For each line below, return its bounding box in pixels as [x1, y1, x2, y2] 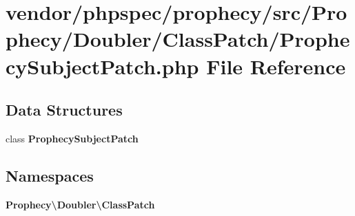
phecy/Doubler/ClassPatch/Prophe [6, 25, 350, 53]
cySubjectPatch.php [6, 52, 199, 80]
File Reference [206, 52, 346, 80]
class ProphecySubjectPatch [6, 131, 139, 145]
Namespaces [6, 164, 94, 186]
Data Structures [6, 99, 123, 120]
